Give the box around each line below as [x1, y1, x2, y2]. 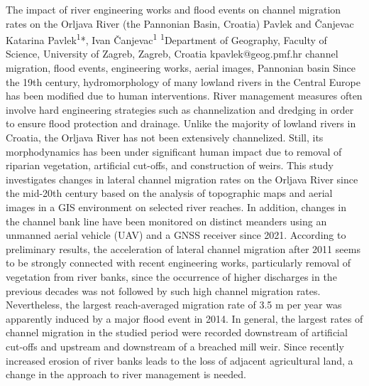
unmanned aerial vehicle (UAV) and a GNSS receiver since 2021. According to [6, 227, 346, 242]
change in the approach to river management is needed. [6, 367, 246, 382]
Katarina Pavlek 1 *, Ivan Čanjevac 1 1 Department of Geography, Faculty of [6, 31, 327, 47]
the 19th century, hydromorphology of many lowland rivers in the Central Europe [6, 74, 360, 89]
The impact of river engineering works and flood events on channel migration [6, 2, 341, 16]
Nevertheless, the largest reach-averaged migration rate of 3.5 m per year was [6, 297, 342, 312]
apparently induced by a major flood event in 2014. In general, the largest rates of [6, 311, 363, 326]
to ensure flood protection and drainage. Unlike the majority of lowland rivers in [6, 116, 356, 131]
